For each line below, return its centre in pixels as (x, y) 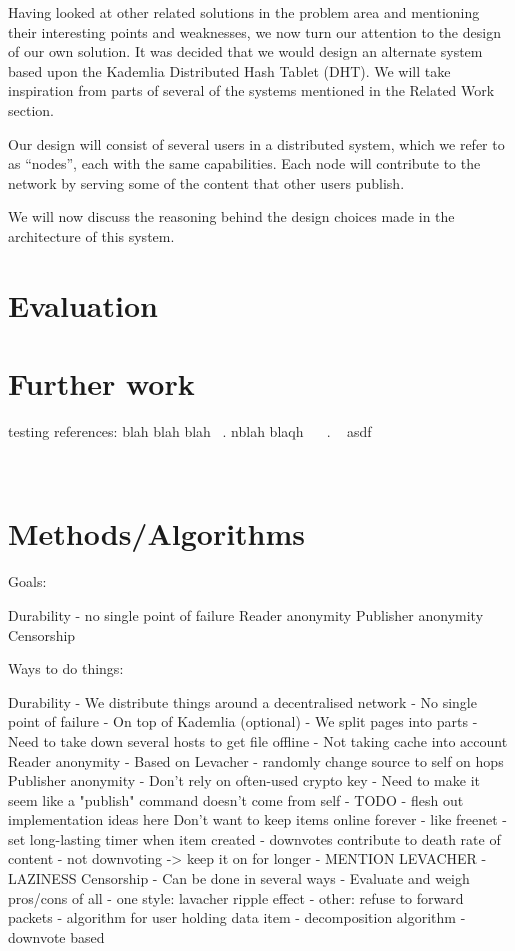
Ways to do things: (66, 668)
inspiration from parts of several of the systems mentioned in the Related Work (251, 90)
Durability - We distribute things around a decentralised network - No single (242, 701)
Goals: (27, 581)
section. (31, 109)
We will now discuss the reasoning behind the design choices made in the (231, 216)
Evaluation (83, 304)
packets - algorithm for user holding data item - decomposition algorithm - (237, 917)
